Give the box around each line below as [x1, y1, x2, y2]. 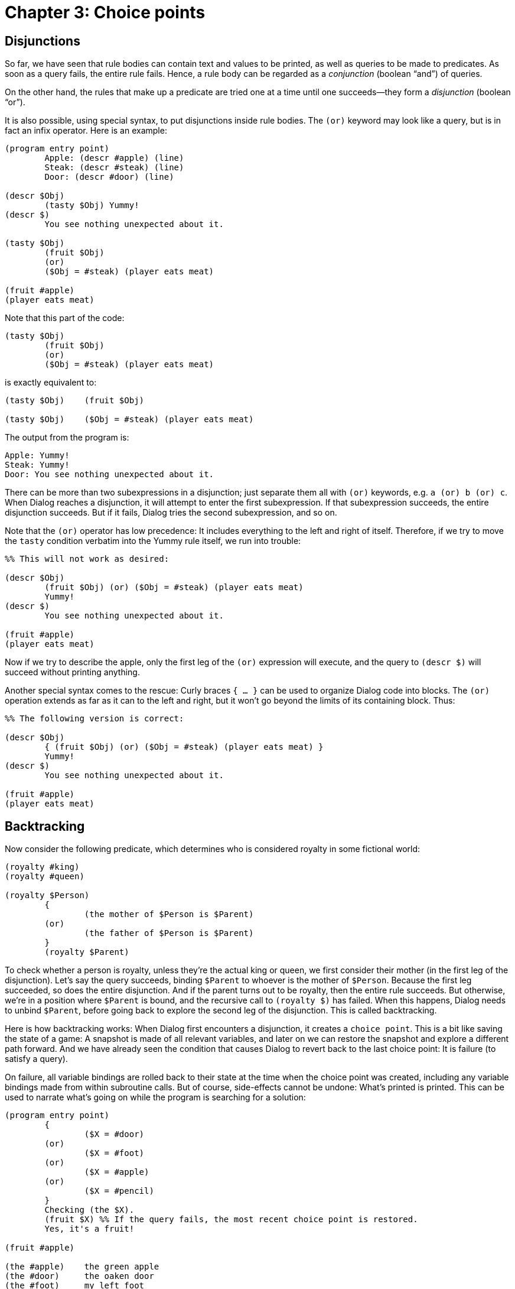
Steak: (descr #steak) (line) [44, 163, 184, 173]
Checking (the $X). [44, 1205, 135, 1215]
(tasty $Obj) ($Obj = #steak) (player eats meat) [5, 414, 254, 425]
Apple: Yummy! [5, 451, 70, 461]
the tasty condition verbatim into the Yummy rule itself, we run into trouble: [5, 536, 301, 546]
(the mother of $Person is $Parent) [84, 909, 254, 919]
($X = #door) [84, 1129, 145, 1139]
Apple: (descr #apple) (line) [44, 153, 184, 163]
